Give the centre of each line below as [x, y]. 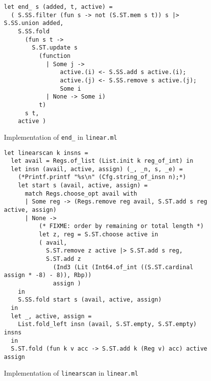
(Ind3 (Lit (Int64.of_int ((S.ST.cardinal [123, 267]
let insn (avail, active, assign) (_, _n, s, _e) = [97, 169]
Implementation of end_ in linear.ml [61, 137]
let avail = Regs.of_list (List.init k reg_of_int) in [102, 161]
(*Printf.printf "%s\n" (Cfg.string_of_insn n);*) [102, 177]
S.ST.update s [55, 48]
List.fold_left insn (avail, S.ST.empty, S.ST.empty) [107, 324]
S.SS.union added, [34, 23]
